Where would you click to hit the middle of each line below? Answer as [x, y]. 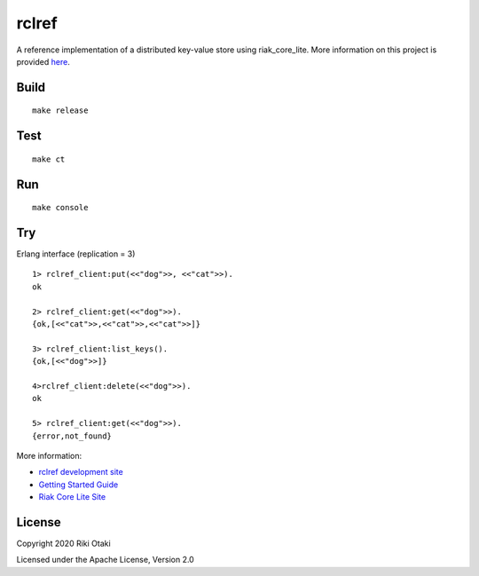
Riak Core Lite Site [72, 497]
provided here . [43, 61]
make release [60, 110]
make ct [49, 159]
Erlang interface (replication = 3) [76, 254]
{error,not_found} [72, 436]
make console [60, 208]
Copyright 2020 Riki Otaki [63, 543]
